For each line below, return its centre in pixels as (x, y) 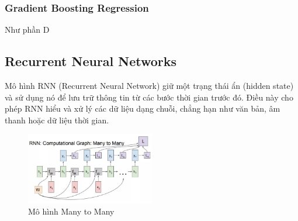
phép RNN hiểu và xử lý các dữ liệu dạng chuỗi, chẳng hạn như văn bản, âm (143, 108)
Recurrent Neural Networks (91, 61)
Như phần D (27, 30)
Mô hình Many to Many (71, 211)
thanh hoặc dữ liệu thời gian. (57, 120)
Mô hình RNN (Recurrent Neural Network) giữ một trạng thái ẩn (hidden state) (149, 86)
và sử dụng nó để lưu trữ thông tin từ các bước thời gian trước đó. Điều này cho (149, 97)
